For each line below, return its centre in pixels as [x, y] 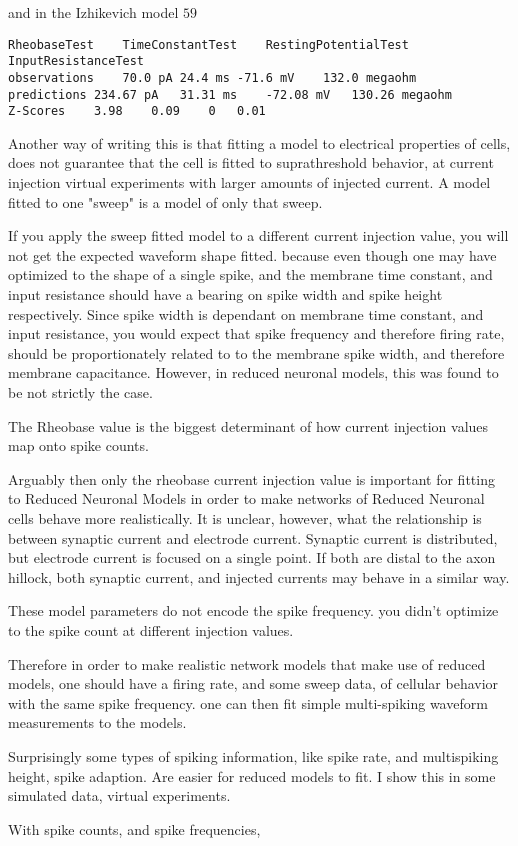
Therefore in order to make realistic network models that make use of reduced [247, 663]
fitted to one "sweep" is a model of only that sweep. [165, 201]
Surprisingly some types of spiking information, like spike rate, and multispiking [253, 755]
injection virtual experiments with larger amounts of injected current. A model [249, 182]
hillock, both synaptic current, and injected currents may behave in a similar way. [259, 576]
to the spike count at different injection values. [151, 629]
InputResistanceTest [76, 61]
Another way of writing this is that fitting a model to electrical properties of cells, [259, 142]
